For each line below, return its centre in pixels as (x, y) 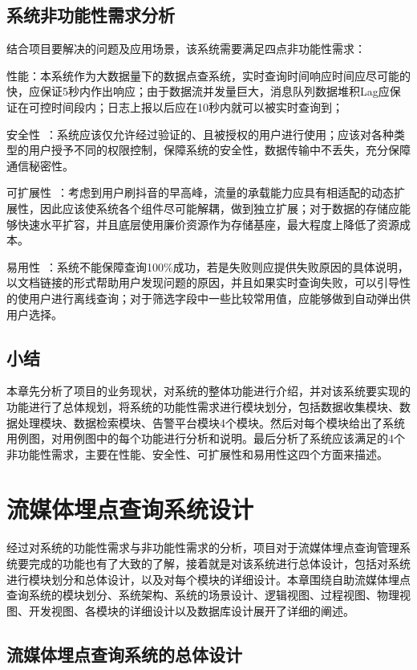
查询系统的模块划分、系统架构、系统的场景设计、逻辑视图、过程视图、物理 (203, 595)
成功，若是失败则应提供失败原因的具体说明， (291, 266)
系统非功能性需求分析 (91, 15)
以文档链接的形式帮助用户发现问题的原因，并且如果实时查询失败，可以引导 (203, 282)
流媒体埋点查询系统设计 (130, 509)
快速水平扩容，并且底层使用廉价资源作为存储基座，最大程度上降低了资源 (208, 224)
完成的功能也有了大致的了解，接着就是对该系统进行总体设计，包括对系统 (219, 563)
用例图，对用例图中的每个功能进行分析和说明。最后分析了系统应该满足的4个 (206, 438)
